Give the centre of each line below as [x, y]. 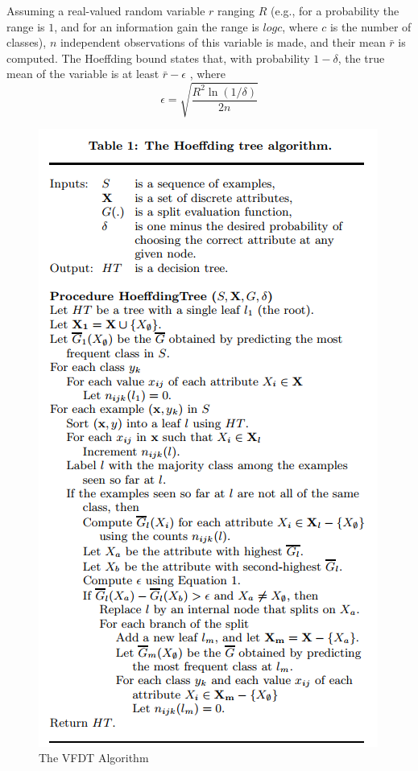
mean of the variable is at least [83, 74]
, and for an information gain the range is [157, 26]
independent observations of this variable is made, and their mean [223, 42]
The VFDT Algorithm [94, 758]
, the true [361, 58]
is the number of [370, 26]
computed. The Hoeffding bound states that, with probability [158, 58]
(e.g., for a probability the [335, 10]
